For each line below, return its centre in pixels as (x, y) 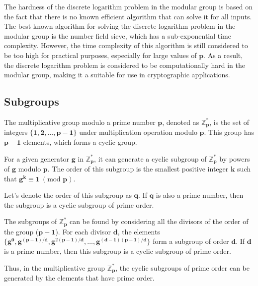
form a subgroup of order (191, 241)
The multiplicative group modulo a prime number (80, 122)
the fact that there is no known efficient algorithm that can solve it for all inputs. (128, 16)
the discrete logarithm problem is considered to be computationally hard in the (125, 65)
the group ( (21, 231)
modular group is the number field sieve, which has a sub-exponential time (118, 35)
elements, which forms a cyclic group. (80, 142)
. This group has (229, 132)
